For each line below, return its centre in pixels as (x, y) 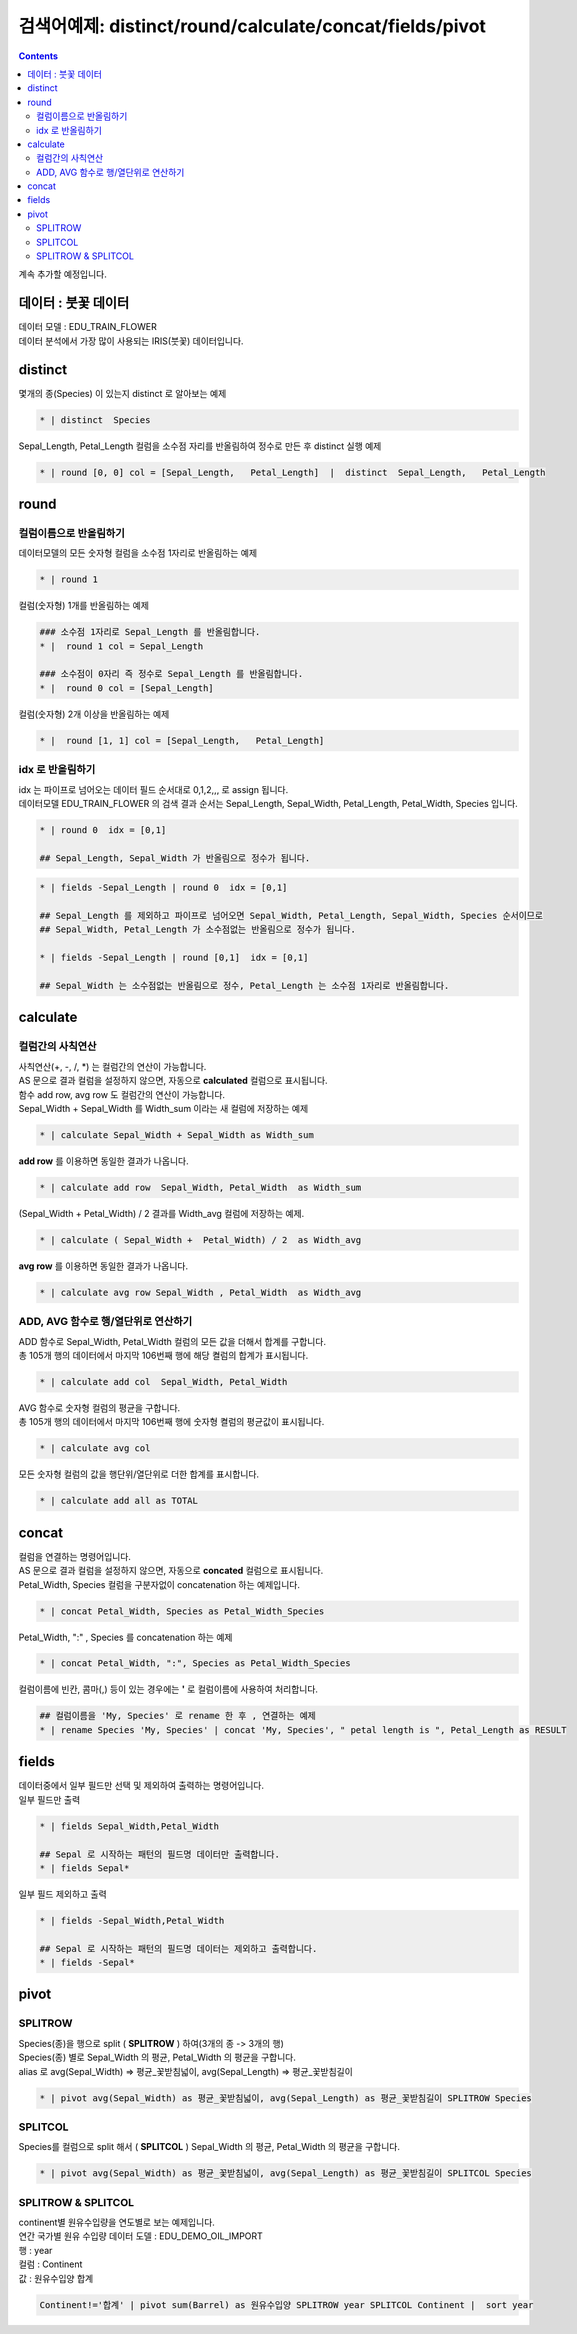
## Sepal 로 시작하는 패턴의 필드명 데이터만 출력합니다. (159, 1854)
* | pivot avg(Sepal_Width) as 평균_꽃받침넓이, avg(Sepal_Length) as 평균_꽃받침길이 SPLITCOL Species (285, 2173)
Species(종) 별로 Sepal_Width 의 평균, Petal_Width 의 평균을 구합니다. (157, 2057)
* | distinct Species (95, 419)
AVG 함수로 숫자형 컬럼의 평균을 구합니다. (99, 1407)
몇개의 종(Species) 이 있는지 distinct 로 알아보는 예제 (122, 393)
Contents (38, 56)
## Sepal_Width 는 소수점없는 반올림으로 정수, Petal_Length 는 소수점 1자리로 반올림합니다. (244, 985)
